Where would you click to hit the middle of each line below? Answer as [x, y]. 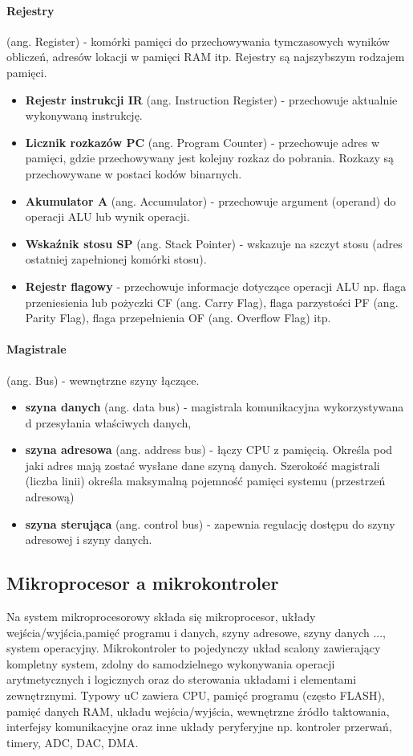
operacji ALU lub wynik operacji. [107, 217]
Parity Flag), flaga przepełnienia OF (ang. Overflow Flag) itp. [178, 318]
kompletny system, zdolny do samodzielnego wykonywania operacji [171, 663]
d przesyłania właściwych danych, [108, 422]
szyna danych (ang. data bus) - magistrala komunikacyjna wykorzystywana [215, 407]
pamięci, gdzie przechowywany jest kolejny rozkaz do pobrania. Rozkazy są [210, 158]
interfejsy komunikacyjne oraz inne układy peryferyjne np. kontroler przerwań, [199, 727]
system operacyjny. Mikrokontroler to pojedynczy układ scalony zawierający [194, 648]
